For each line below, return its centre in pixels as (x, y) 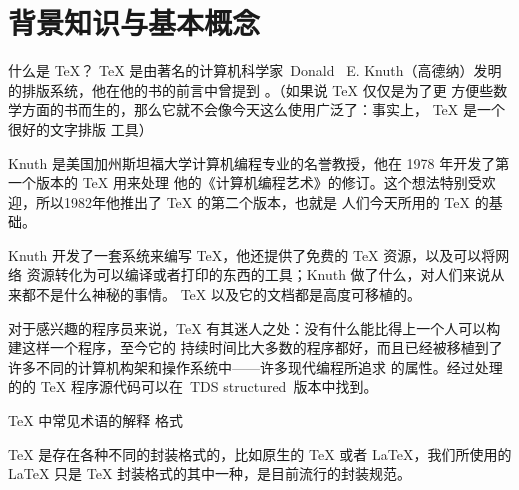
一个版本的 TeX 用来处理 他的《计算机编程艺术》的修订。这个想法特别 (238, 182)
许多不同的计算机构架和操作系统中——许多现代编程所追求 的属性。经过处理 (255, 366)
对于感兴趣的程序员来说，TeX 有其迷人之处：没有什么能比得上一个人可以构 (254, 327)
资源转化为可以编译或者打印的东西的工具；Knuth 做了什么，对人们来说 (258, 274)
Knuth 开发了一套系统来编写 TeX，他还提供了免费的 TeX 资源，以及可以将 (252, 254)
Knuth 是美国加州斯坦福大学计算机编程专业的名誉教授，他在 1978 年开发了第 (259, 162)
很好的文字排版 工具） (80, 128)
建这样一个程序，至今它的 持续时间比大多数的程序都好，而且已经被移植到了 (255, 347)
